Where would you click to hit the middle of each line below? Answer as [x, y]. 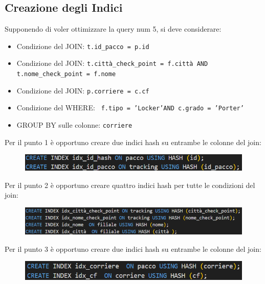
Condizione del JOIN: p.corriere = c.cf [83, 90]
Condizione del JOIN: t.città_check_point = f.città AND [112, 63]
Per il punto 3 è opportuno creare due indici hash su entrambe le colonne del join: [133, 249]
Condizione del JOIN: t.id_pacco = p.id [83, 46]
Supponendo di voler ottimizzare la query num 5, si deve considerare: [113, 29]
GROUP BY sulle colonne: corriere [74, 125]
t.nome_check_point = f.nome [66, 74]
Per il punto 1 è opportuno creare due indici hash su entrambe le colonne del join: [133, 142]
